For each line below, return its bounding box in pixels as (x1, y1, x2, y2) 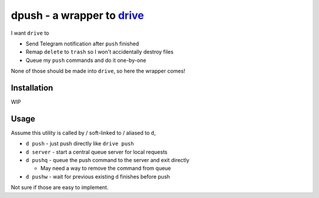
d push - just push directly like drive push (25, 140, 134, 147)
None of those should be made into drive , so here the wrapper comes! (11, 68, 185, 75)
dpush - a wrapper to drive (11, 9, 144, 22)
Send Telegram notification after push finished (25, 40, 139, 47)
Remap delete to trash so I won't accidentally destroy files (25, 48, 174, 55)
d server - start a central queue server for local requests (25, 148, 168, 156)
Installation (11, 82, 53, 93)
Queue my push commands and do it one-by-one (25, 57, 147, 64)
